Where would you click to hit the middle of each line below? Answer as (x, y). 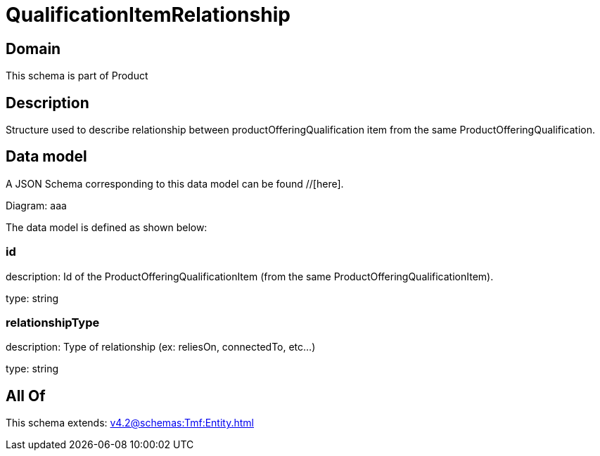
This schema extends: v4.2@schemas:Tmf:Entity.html (130, 423)
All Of (26, 396)
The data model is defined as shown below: (107, 227)
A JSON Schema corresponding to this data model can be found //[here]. (175, 183)
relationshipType (53, 322)
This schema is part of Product (77, 76)
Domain (33, 48)
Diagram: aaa (36, 205)
